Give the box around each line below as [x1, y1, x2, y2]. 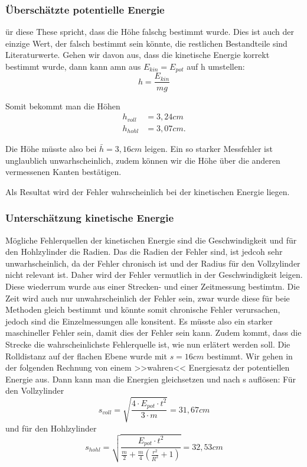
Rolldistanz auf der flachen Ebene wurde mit [5, 349, 167, 362]
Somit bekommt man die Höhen [5, 99, 120, 112]
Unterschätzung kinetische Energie [5, 210, 174, 225]
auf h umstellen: [187, 60, 245, 72]
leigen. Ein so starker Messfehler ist [145, 142, 273, 155]
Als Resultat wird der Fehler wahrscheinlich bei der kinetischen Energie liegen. [5, 185, 290, 197]
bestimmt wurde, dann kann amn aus [5, 60, 141, 72]
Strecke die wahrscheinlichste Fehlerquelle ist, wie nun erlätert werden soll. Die [5, 338, 290, 351]
